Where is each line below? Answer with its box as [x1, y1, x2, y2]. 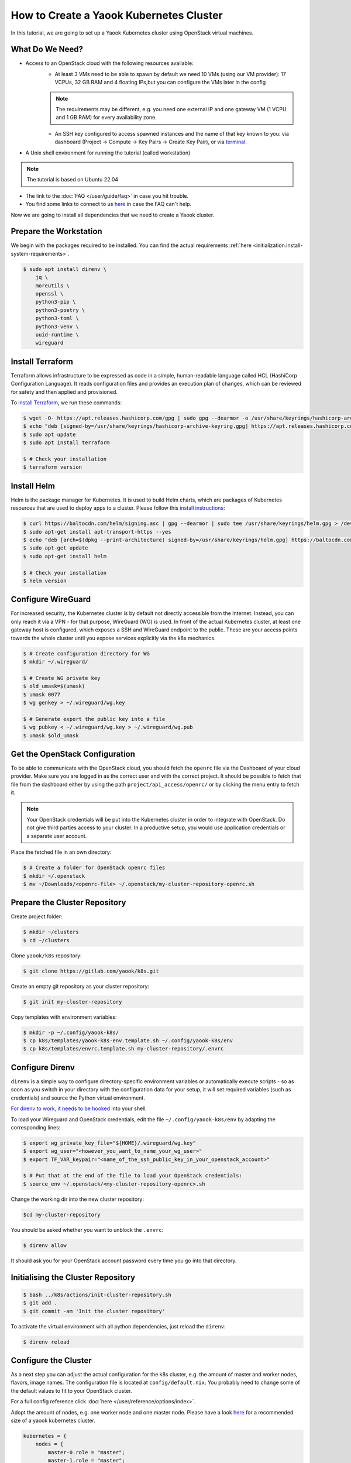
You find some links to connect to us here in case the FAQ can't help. [25, 201, 192, 208]
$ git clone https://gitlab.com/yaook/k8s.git [23, 967, 159, 974]
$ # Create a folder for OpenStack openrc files [23, 864, 166, 871]
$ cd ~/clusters [23, 937, 70, 943]
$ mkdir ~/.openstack [23, 873, 85, 879]
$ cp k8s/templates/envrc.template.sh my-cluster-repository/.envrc [23, 1045, 224, 1052]
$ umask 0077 [23, 691, 61, 698]
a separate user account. [26, 832, 87, 839]
